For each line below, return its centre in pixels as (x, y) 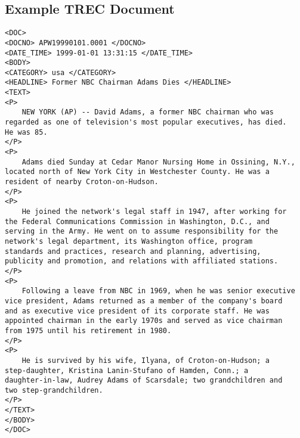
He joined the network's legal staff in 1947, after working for (154, 212)
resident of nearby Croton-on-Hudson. (82, 182)
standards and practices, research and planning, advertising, (133, 251)
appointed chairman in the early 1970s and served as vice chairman (144, 321)
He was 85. (26, 132)
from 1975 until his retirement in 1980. (88, 330)
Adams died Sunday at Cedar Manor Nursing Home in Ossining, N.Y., (158, 162)
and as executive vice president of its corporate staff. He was (137, 311)
